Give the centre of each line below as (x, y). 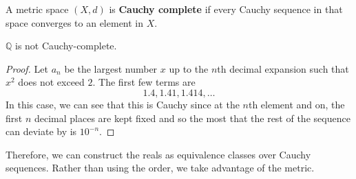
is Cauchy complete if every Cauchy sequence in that (226, 9)
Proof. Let (27, 68)
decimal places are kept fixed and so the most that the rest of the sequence (192, 118)
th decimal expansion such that (283, 68)
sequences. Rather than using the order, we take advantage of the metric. (160, 168)
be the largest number (111, 68)
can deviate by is (41, 131)
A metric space (37, 9)
